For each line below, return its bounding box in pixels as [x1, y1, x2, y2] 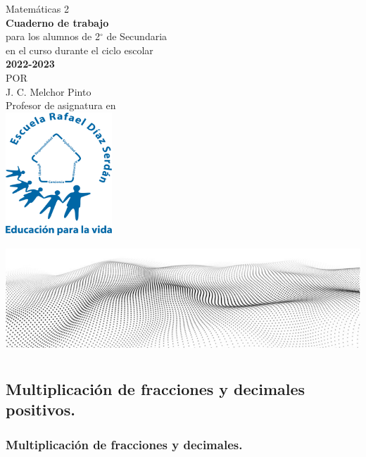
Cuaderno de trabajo [6, 15, 109, 30]
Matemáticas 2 [6, 1, 69, 15]
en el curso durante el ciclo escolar [6, 42, 153, 57]
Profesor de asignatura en [6, 98, 116, 113]
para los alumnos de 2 [6, 29, 100, 44]
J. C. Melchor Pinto [6, 84, 91, 99]
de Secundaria [106, 29, 168, 44]
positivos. [6, 399, 75, 420]
